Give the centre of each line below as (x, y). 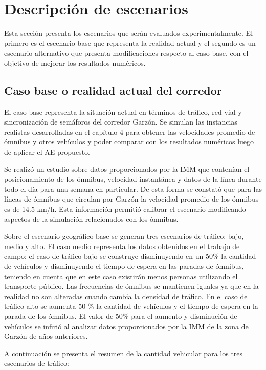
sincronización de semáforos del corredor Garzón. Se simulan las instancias (121, 122)
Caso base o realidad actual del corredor (113, 90)
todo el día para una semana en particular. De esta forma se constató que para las (133, 189)
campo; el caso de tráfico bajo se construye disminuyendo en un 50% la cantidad (130, 256)
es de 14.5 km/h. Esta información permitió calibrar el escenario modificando (125, 209)
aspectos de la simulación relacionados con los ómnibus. (91, 219)
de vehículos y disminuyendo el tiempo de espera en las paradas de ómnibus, (124, 266)
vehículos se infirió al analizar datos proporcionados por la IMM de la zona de (126, 326)
